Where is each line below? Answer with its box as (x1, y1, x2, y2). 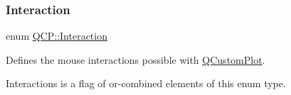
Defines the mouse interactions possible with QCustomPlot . (6, 52, 265, 67)
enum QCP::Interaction (6, 28, 107, 43)
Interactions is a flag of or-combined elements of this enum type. (6, 76, 286, 91)
